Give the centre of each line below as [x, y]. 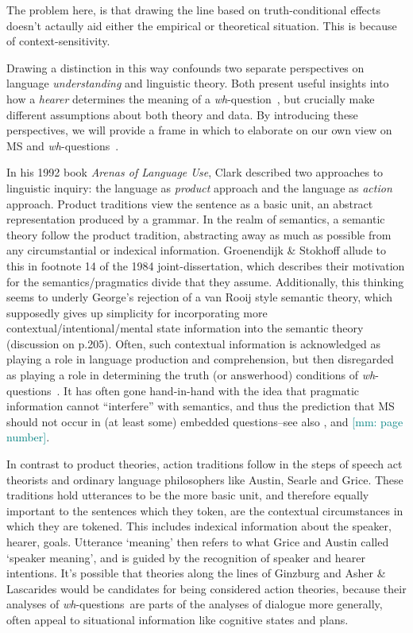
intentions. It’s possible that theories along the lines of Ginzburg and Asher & [196, 573]
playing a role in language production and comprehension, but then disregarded [200, 359]
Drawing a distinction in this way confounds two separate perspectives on [185, 67]
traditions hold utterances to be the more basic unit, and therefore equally [188, 495]
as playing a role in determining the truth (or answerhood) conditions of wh [191, 375]
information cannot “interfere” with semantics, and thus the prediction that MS [201, 406]
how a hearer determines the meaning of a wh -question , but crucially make [191, 98]
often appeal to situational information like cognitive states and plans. [178, 619]
